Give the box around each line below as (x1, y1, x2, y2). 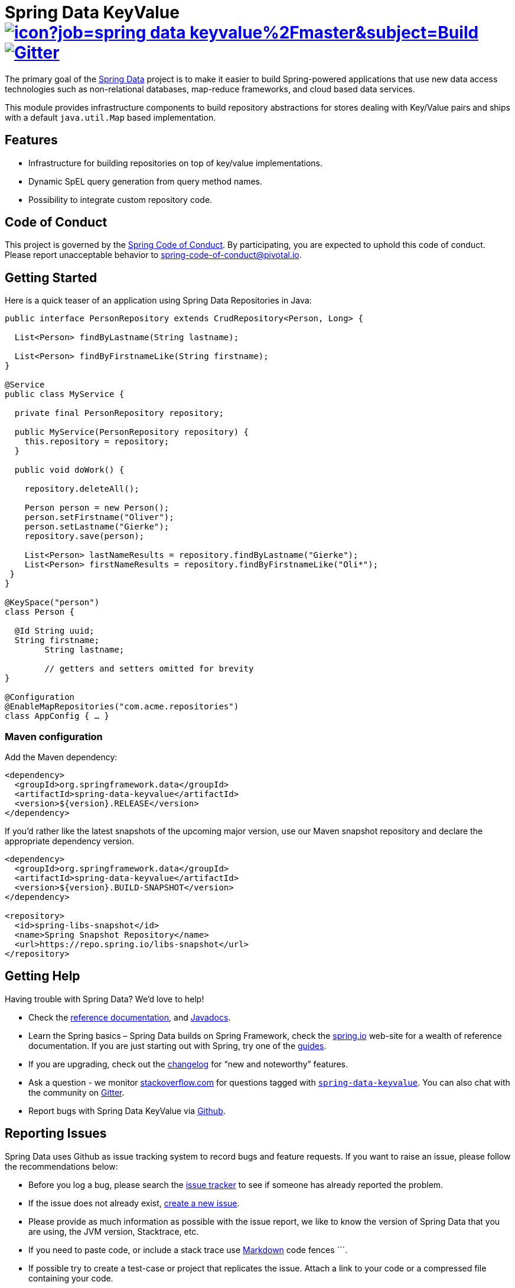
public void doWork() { (14, 465, 125, 475)
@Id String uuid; (14, 626, 94, 636)
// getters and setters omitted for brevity (44, 664, 254, 674)
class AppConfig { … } (5, 711, 110, 721)
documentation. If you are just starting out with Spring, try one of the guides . (28, 1040, 327, 1051)
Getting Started (5, 270, 97, 285)
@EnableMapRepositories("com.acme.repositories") (5, 702, 239, 712)
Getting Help (5, 969, 80, 984)
